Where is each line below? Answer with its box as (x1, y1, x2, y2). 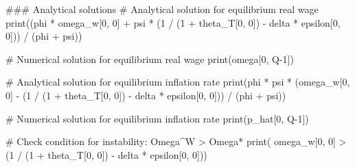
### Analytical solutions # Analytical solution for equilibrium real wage (5, 2, 319, 16)
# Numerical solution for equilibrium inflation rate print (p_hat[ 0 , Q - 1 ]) (5, 111, 309, 125)
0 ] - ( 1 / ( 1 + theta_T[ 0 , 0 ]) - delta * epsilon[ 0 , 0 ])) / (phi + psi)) (5, 88, 286, 102)
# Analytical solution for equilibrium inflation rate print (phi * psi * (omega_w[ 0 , (5, 75, 350, 89)
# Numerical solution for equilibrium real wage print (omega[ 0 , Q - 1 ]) (5, 51, 294, 66)
